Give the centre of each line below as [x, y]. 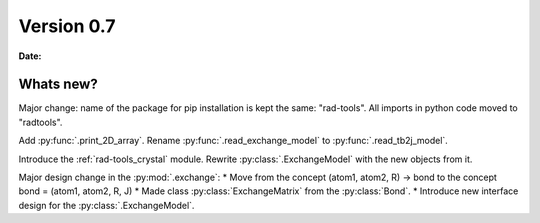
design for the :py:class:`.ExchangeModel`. [106, 205]
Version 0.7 [67, 26]
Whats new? [58, 84]
